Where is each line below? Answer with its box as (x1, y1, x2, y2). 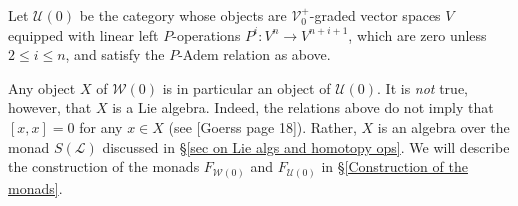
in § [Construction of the (321, 156, 468, 177)
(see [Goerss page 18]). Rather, (168, 116, 357, 137)
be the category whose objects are (79, 5, 287, 25)
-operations (172, 24, 241, 45)
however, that (8, 97, 92, 118)
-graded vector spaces (309, 5, 441, 25)
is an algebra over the (377, 116, 510, 137)
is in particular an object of (162, 77, 331, 98)
